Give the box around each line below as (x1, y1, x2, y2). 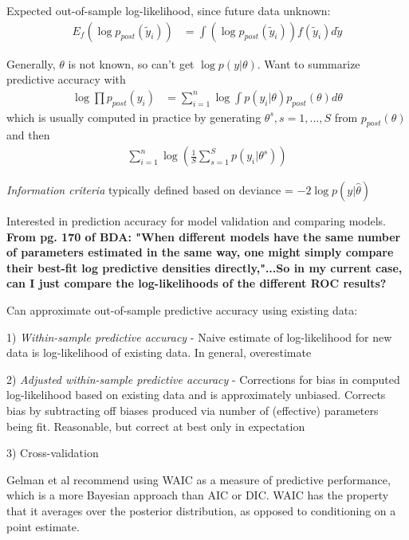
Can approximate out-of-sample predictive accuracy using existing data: (6, 302, 358, 319)
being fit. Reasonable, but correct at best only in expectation (6, 417, 305, 434)
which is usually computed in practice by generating (6, 108, 262, 125)
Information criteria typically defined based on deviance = (6, 182, 293, 198)
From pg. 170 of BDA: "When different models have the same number (6, 228, 401, 245)
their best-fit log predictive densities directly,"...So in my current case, (6, 259, 403, 276)
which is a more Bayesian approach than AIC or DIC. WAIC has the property (6, 487, 389, 503)
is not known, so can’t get (68, 55, 195, 72)
